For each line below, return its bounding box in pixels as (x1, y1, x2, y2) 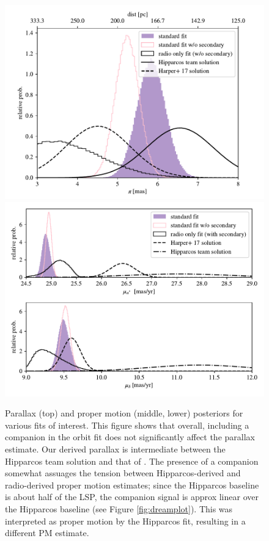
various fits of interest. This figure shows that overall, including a (5, 418, 249, 431)
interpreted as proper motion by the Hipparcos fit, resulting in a (5, 514, 246, 527)
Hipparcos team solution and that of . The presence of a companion (5, 454, 259, 467)
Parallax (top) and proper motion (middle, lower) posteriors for (5, 407, 243, 419)
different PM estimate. (5, 526, 89, 539)
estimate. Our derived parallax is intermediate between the (5, 442, 226, 455)
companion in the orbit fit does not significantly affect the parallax (5, 430, 255, 443)
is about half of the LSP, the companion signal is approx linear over (5, 490, 259, 503)
